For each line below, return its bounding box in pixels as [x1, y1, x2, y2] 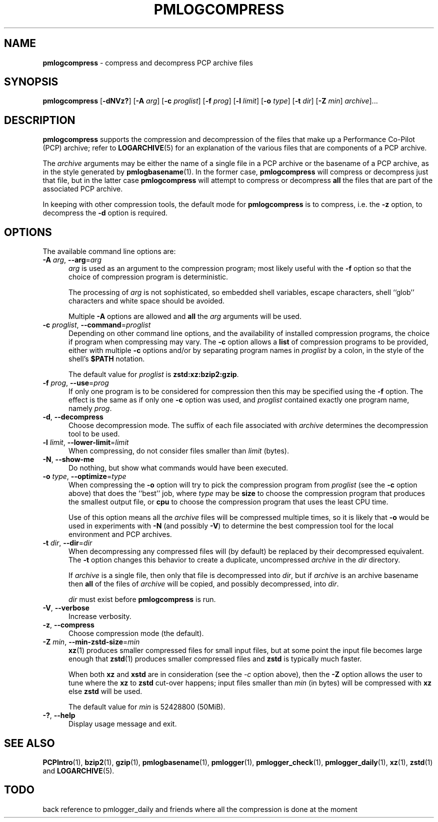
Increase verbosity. [68, 612, 131, 621]
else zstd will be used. [68, 687, 142, 696]
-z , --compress [42, 620, 94, 629]
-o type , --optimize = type [42, 472, 126, 481]
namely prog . [68, 404, 112, 413]
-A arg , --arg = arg [42, 255, 102, 264]
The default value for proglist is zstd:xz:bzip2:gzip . [68, 370, 239, 379]
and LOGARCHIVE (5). [42, 766, 114, 775]
